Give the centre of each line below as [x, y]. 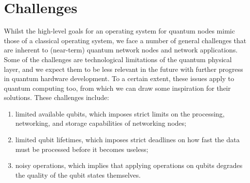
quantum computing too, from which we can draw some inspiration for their [117, 88]
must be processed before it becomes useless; [82, 149]
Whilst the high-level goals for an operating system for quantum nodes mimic [119, 31]
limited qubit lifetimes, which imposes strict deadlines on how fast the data [127, 140]
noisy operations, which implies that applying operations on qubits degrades [129, 165]
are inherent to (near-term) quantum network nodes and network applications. [121, 50]
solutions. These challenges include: [57, 97]
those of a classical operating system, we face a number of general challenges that [125, 40]
